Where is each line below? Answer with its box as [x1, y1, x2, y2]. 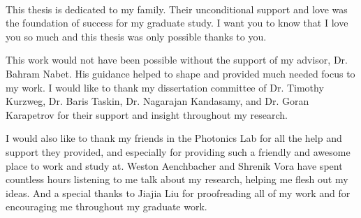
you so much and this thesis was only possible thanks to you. [6, 29, 267, 43]
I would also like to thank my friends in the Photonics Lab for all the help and [6, 131, 342, 145]
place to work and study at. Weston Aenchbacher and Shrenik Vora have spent [6, 158, 343, 173]
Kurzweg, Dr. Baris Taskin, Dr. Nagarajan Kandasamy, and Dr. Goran [6, 94, 309, 108]
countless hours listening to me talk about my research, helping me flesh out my [6, 172, 348, 187]
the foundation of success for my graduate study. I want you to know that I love [6, 15, 348, 30]
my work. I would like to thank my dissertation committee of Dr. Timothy [6, 80, 324, 94]
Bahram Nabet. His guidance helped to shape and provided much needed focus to [6, 66, 355, 80]
